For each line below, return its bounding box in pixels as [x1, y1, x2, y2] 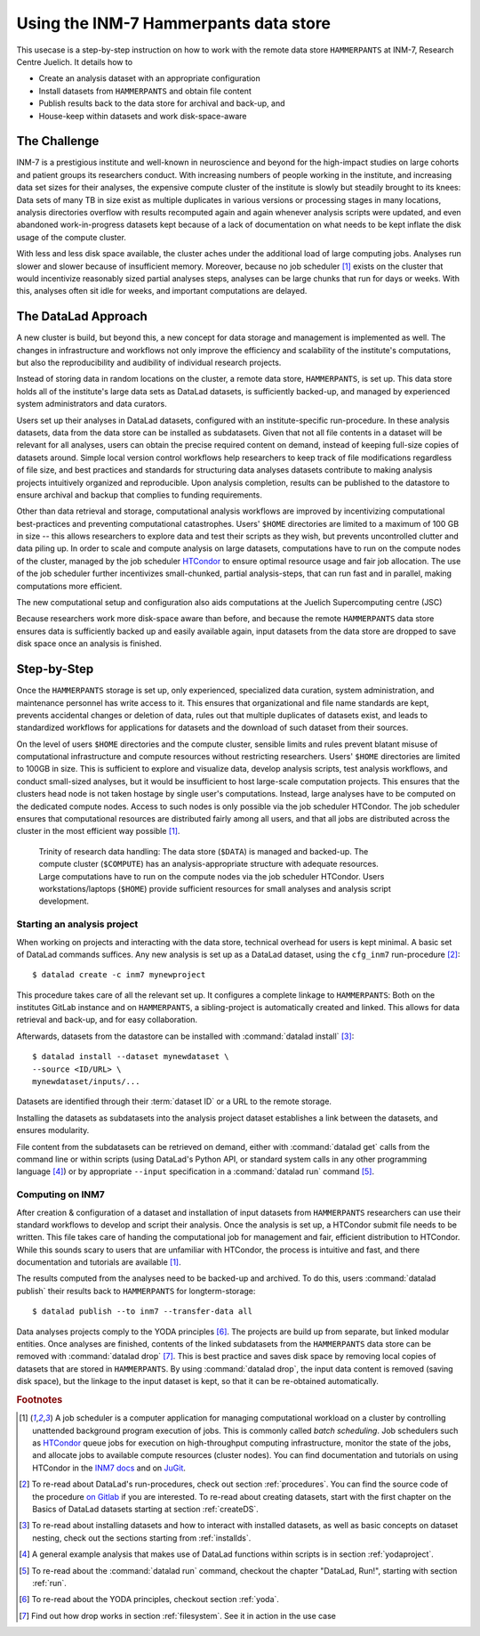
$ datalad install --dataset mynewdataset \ [32, 1051, 230, 1062]
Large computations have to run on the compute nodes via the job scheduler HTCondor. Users [38, 871, 385, 881]
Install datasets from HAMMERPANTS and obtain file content [38, 85, 252, 96]
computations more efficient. [16, 580, 123, 591]
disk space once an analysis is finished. [16, 638, 162, 649]
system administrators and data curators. [16, 399, 168, 409]
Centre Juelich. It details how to [16, 56, 133, 67]
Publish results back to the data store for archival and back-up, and [38, 98, 285, 109]
